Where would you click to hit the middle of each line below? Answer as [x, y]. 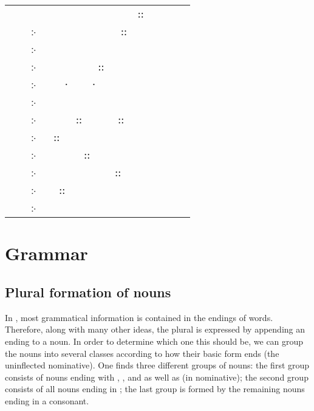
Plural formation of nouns [88, 292]
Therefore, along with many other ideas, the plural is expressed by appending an [155, 329]
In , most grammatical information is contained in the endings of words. [139, 317]
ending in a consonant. [47, 400]
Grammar [46, 253]
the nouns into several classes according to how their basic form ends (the [142, 353]
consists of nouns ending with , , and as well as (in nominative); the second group [157, 377]
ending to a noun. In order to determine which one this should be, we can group [154, 341]
